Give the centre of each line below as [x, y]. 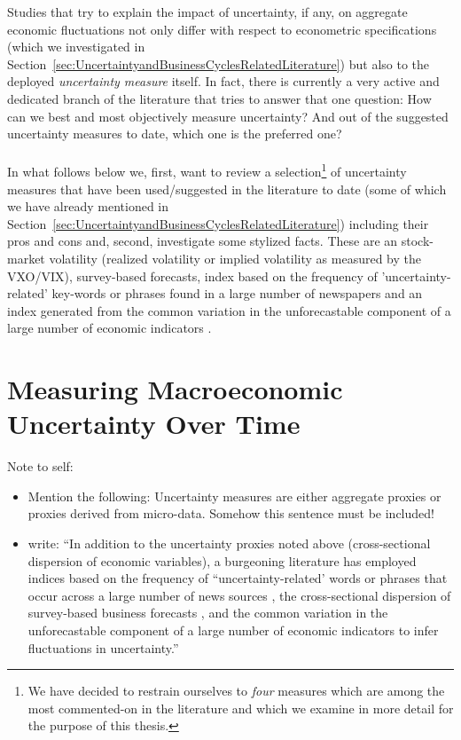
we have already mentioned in [88, 206]
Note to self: [40, 466]
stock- [417, 241]
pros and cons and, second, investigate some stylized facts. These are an [203, 241]
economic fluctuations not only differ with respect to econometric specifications [222, 29]
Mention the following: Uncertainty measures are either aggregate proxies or [234, 496]
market [26, 258]
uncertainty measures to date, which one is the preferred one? [175, 134]
